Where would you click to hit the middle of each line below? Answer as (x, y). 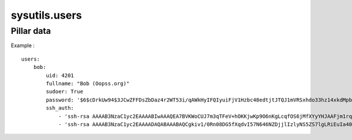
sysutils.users (46, 15)
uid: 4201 (60, 75)
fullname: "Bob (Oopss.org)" (88, 83)
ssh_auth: (60, 108)
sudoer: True (65, 92)
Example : (23, 45)
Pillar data (31, 31)
